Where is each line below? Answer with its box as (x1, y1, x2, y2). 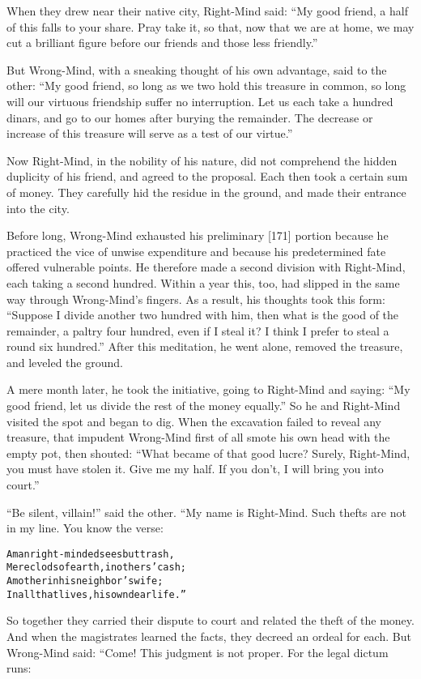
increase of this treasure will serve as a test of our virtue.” (6, 125, 293, 142)
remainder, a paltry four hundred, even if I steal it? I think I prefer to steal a (6, 322, 389, 339)
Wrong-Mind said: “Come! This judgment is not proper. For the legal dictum (6, 643, 389, 660)
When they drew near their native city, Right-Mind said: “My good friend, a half (6, 2, 408, 19)
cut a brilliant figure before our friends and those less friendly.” (6, 34, 318, 51)
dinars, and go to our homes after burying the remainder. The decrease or (6, 109, 373, 126)
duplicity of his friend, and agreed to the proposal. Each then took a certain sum (6, 168, 408, 185)
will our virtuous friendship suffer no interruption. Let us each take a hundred (6, 92, 393, 109)
